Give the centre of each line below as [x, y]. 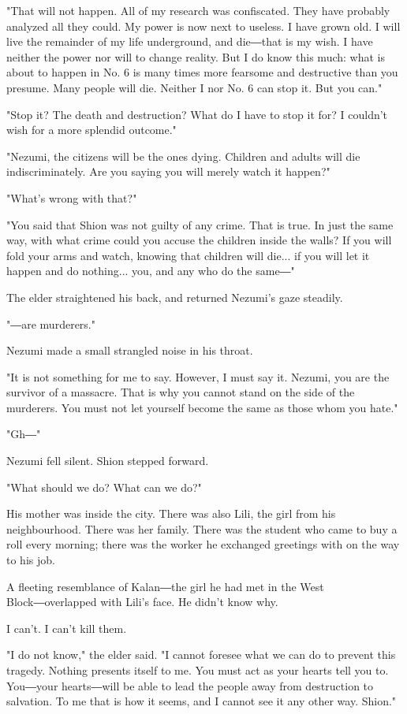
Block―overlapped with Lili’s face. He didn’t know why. [142, 602]
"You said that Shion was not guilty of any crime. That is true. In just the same [200, 224]
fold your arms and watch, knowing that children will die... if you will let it [188, 255]
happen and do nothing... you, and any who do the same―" [151, 271]
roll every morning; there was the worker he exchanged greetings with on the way [203, 544]
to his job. [31, 560]
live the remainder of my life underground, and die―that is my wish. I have [190, 41]
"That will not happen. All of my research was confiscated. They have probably [198, 10]
